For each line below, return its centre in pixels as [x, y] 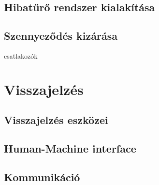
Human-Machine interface [70, 148]
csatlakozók [21, 55]
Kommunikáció [42, 177]
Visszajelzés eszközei [56, 120]
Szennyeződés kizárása [61, 36]
